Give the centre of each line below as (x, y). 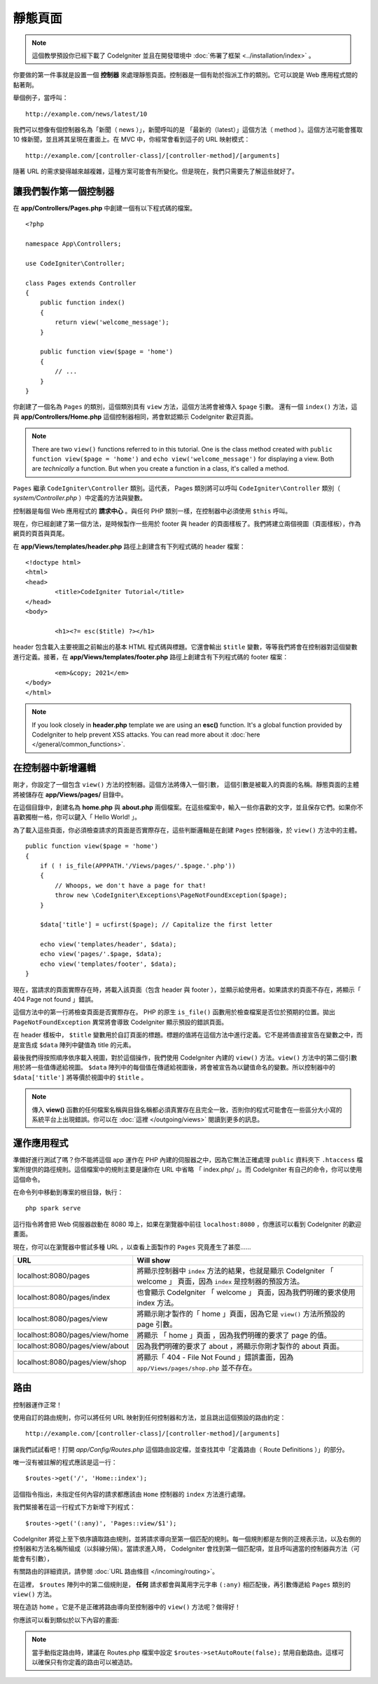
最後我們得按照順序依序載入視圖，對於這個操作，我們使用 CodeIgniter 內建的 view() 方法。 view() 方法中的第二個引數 (185, 1058)
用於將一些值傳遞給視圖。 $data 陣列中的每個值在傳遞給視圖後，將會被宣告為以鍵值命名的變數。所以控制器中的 (174, 1067)
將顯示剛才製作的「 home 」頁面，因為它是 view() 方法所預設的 (241, 1314)
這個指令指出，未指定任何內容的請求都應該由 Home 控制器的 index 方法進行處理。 (131, 1494)
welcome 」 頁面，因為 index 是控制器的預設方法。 (220, 1281)
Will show (154, 1260)
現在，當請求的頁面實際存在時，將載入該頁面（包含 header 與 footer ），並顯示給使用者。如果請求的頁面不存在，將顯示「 (187, 990)
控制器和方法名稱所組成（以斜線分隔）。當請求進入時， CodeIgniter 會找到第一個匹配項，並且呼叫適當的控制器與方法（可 (187, 1549)
